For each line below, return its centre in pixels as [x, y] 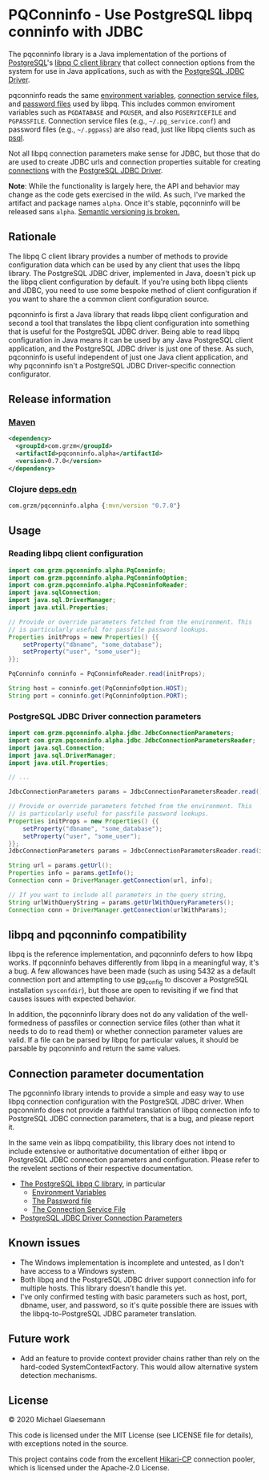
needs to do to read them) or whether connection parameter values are [126, 1031]
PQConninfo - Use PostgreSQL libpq [130, 15]
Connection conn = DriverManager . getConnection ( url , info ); [111, 880]
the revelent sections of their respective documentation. [101, 1169]
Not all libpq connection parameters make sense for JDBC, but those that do [134, 153]
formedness [28, 1023]
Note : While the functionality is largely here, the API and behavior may [124, 185]
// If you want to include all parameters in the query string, [118, 895]
